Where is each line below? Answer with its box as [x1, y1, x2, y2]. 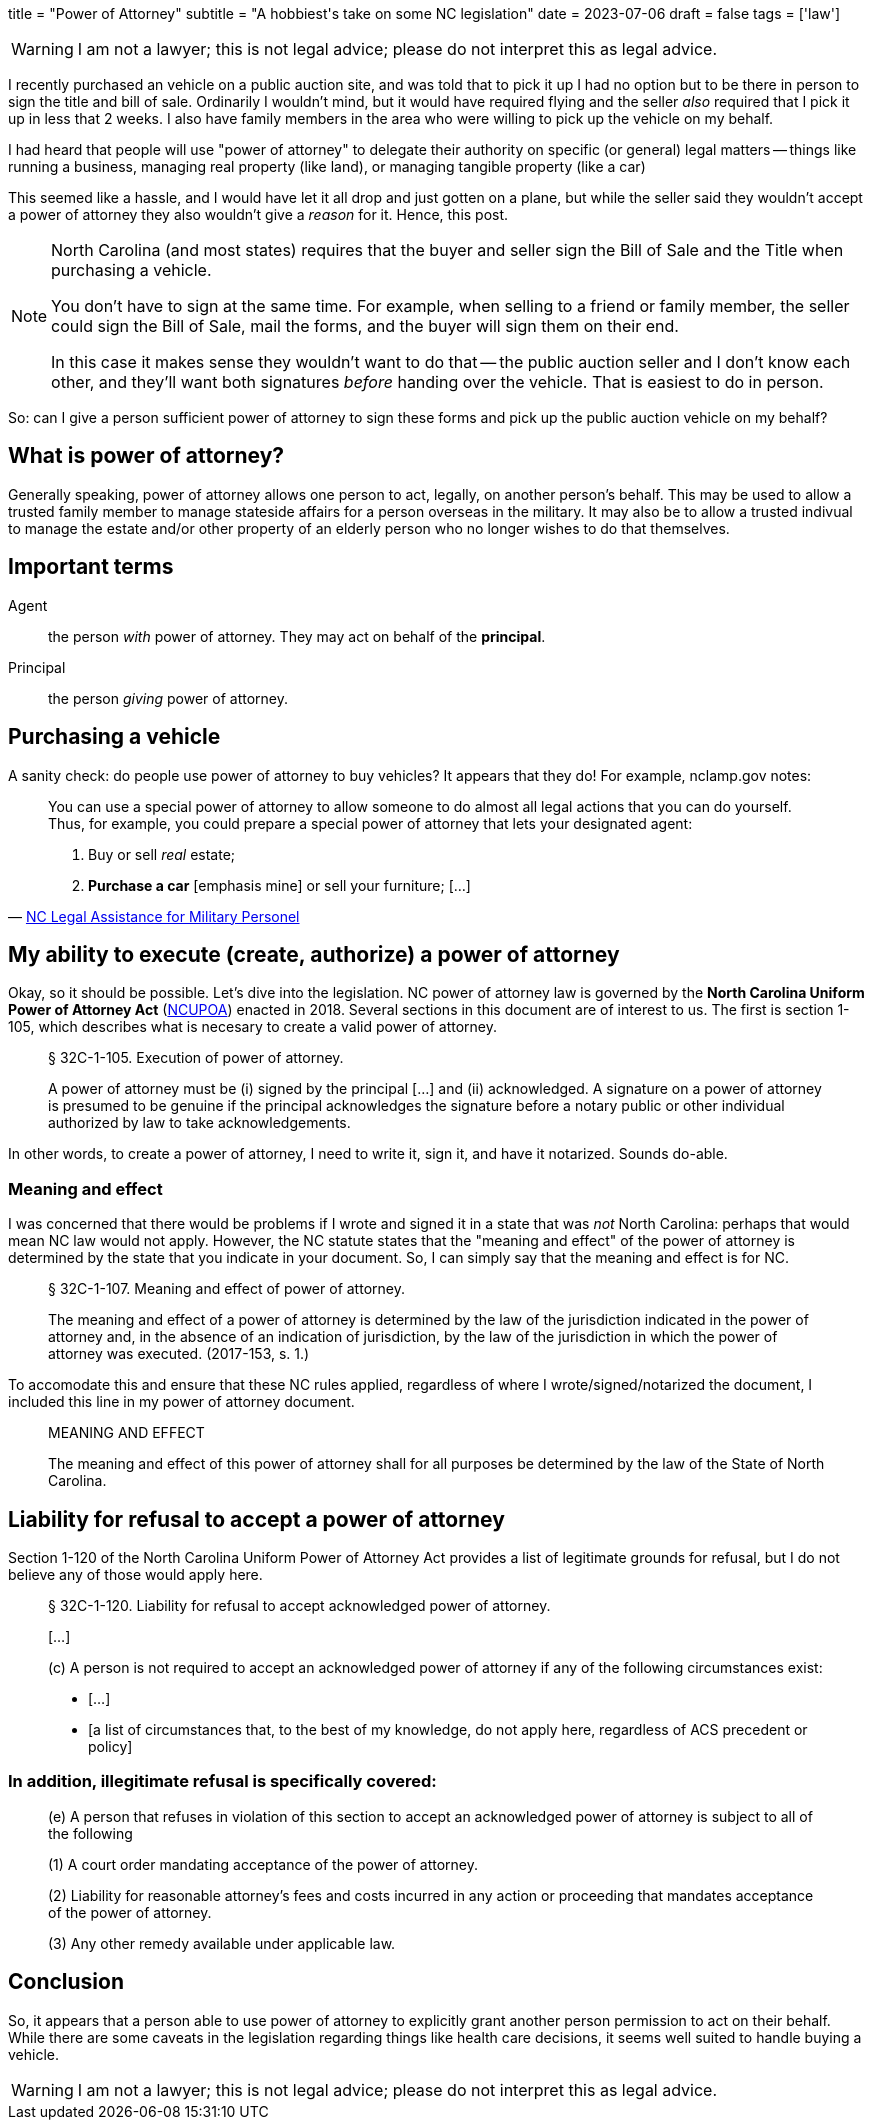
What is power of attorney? [8, 443, 285, 469]
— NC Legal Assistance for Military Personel [8, 907, 300, 925]
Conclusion [8, 1969, 125, 1995]
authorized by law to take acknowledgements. [48, 1114, 351, 1132]
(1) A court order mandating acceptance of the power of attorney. [48, 1855, 479, 1873]
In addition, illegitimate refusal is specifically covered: [8, 1771, 437, 1792]
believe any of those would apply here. [8, 1565, 263, 1583]
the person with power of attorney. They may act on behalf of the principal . [48, 627, 546, 645]
